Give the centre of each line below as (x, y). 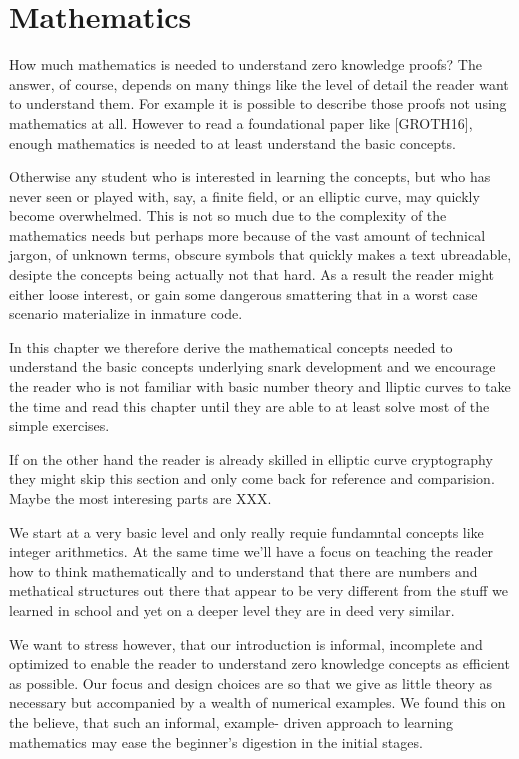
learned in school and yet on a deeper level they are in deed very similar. (232, 609)
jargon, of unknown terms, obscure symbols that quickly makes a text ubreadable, (260, 254)
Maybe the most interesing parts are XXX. (140, 498)
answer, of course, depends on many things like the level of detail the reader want (259, 83)
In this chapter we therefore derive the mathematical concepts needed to (231, 346)
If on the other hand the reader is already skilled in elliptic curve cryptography (251, 458)
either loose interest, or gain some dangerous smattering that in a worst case (243, 293)
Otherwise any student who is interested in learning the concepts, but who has (250, 176)
